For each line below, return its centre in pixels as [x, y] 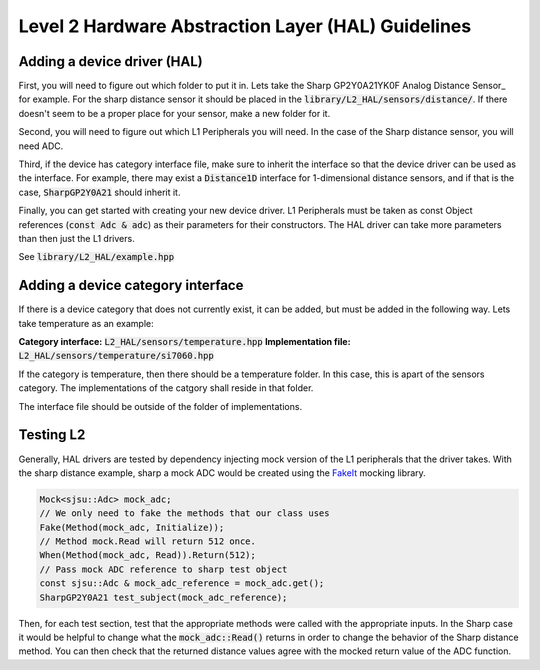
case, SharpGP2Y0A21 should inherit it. [99, 192]
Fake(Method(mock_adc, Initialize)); [132, 527]
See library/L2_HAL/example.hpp [96, 257]
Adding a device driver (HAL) [111, 61]
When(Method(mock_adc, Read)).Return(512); [148, 555]
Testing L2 [52, 435]
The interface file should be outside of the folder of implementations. [160, 406]
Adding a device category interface [131, 285]
